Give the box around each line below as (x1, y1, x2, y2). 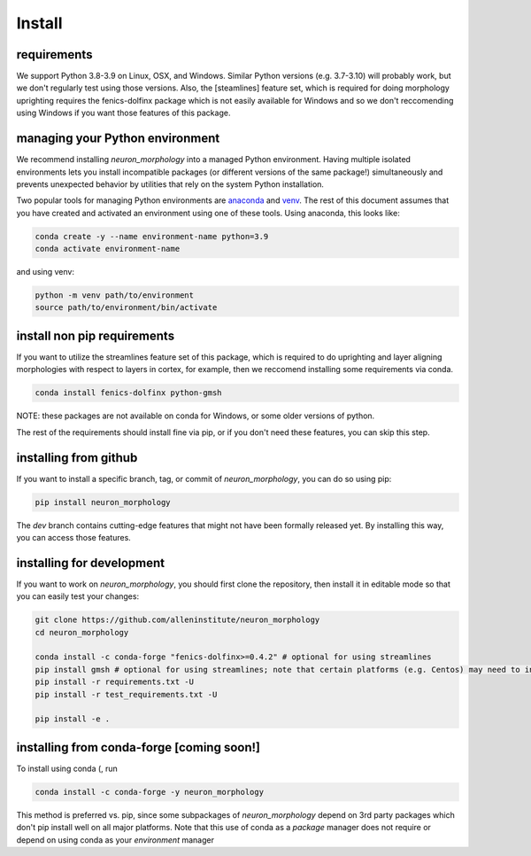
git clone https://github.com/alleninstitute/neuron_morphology (35, 615, 320, 625)
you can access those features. (16, 532, 132, 542)
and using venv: (16, 267, 75, 277)
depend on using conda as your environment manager (16, 834, 214, 845)
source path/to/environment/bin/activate (35, 302, 218, 313)
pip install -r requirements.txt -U (35, 677, 195, 687)
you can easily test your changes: (16, 591, 140, 602)
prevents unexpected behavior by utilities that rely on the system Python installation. (16, 178, 325, 190)
